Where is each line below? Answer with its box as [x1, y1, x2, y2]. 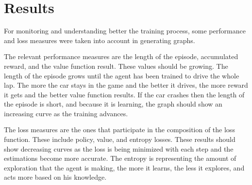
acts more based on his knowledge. [4, 172, 107, 182]
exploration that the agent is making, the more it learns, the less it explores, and [4, 162, 245, 172]
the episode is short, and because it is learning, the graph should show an [4, 99, 222, 109]
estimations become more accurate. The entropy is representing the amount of [4, 153, 236, 163]
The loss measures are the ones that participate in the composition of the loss [4, 124, 235, 135]
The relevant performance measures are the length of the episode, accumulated [4, 51, 238, 62]
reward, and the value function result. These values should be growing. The [4, 61, 228, 71]
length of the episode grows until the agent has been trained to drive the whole [4, 70, 239, 80]
